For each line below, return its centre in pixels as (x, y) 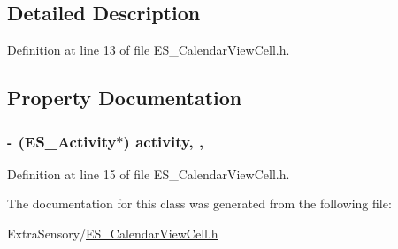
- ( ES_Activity (62, 141)
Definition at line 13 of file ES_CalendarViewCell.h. (149, 50)
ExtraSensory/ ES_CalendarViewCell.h (113, 233)
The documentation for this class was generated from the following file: (199, 204)
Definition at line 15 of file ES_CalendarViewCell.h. (149, 174)
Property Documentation (125, 98)
